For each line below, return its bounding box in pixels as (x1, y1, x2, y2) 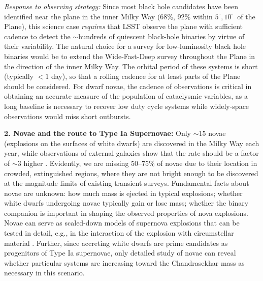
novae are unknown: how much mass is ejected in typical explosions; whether (4, 187, 243, 198)
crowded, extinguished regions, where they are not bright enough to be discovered (4, 167, 258, 178)
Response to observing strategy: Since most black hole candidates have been (4, 1, 239, 11)
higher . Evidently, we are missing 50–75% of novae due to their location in (23, 157, 257, 168)
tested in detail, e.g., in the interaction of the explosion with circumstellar (4, 228, 234, 238)
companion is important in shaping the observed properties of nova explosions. (4, 207, 248, 218)
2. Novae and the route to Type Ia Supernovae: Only (4, 128, 191, 138)
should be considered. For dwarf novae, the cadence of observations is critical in (4, 80, 252, 91)
